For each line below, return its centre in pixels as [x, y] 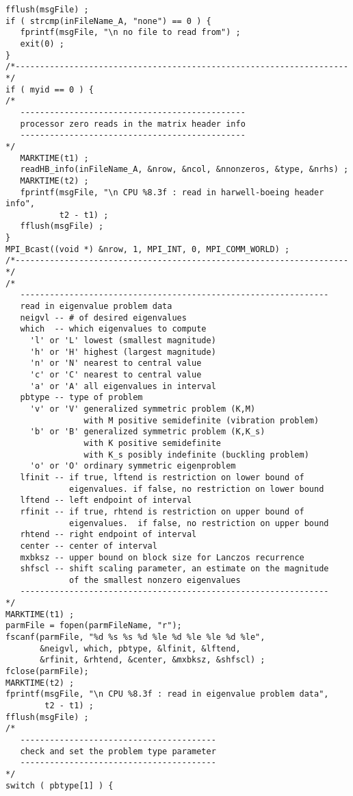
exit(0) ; [42, 43]
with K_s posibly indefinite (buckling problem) [196, 455]
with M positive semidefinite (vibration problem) [201, 420]
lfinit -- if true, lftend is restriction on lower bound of [162, 477]
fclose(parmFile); [47, 672]
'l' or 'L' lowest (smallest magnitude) [123, 341]
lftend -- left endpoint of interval [106, 500]
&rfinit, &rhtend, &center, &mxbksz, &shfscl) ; [153, 660]
